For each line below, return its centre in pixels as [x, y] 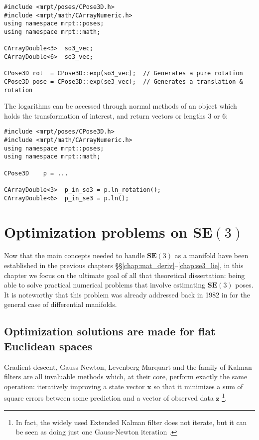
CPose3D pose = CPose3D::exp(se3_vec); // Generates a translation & [124, 81]
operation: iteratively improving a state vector [74, 386]
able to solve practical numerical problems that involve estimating [105, 285]
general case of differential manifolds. [61, 304]
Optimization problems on [96, 231]
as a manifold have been [211, 255]
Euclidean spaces [48, 346]
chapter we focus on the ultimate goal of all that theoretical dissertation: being [125, 275]
